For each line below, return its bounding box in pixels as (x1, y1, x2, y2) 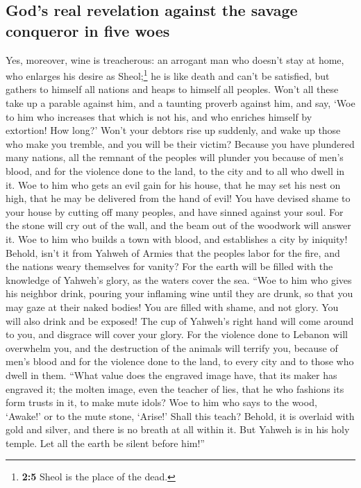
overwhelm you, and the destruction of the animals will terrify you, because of (6, 340, 338, 355)
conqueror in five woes (6, 19, 170, 41)
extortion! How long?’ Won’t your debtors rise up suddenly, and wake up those (6, 123, 341, 137)
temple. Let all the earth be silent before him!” (6, 435, 205, 450)
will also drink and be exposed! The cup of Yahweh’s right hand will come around (6, 313, 354, 328)
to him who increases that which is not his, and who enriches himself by (6, 109, 312, 124)
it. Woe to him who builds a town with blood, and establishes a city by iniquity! (6, 231, 348, 246)
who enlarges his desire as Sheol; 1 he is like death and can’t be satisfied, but (6, 67, 330, 83)
